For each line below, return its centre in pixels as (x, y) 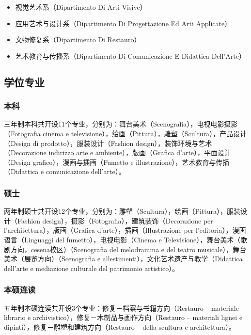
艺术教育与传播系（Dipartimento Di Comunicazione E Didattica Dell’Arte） (130, 56)
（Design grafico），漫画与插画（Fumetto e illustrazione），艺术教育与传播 (117, 162)
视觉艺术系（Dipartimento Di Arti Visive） (81, 7)
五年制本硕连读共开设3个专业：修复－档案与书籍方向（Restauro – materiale (121, 308)
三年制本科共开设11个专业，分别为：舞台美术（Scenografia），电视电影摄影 (121, 124)
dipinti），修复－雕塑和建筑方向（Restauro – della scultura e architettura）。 (120, 327)
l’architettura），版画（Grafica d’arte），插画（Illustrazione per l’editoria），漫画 (125, 230)
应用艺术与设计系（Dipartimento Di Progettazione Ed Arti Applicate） (123, 23)
